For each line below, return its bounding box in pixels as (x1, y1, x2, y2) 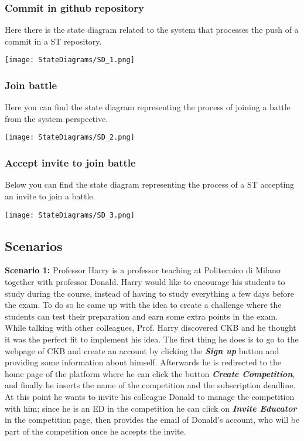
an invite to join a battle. (5, 189, 95, 202)
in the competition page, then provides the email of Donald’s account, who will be (5, 413, 300, 426)
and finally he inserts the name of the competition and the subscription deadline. (5, 379, 296, 391)
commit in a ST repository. (5, 35, 102, 47)
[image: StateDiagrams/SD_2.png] (5, 133, 135, 142)
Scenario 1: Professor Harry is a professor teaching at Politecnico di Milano (5, 264, 281, 276)
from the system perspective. (5, 112, 108, 124)
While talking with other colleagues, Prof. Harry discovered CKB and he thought (5, 321, 296, 334)
